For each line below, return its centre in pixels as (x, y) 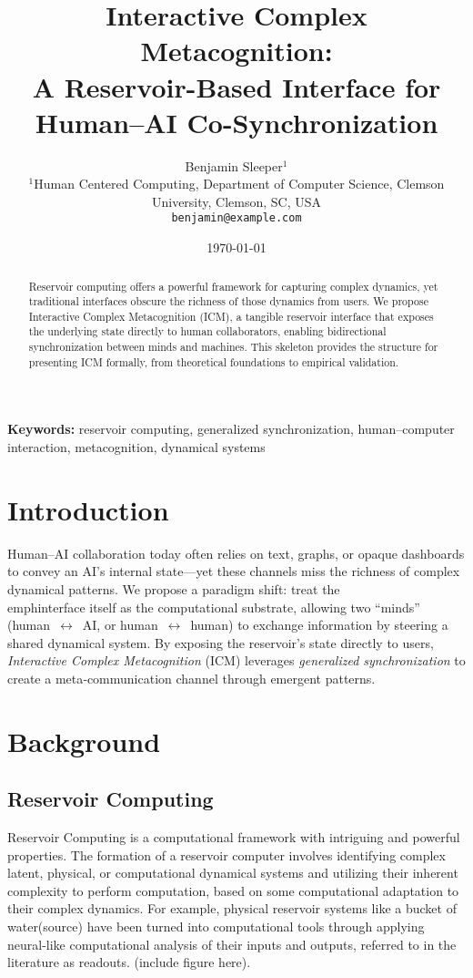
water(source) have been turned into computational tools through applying (216, 927)
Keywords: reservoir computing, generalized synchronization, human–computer (231, 429)
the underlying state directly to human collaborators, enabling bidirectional (207, 331)
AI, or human (120, 625)
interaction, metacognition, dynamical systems (136, 447)
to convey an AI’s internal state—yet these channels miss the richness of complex (234, 571)
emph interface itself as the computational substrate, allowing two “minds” (214, 607)
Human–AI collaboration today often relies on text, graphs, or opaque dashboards (236, 553)
